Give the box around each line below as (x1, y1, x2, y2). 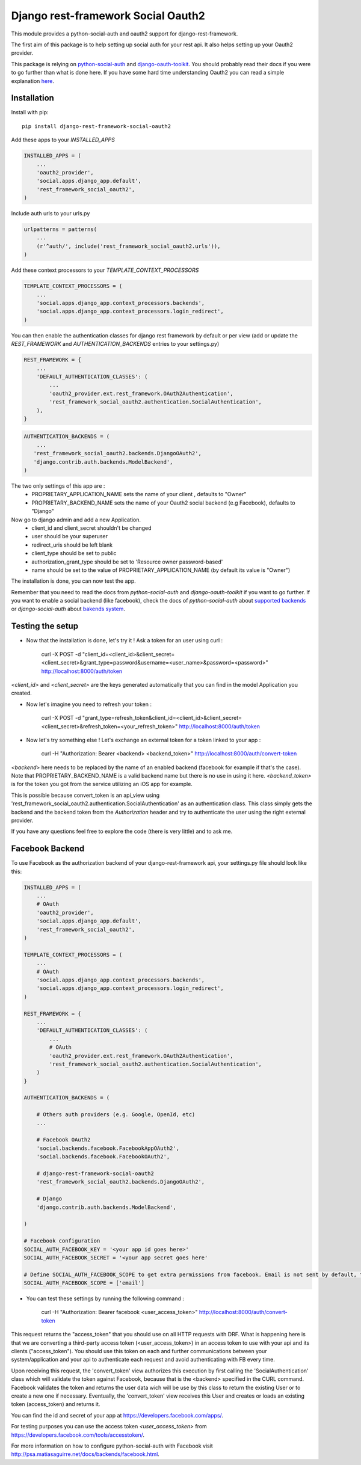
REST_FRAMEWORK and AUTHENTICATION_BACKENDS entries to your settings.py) (11, 340, 220, 348)
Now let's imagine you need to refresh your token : (26, 701, 152, 708)
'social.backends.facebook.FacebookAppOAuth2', (36, 1144, 180, 1152)
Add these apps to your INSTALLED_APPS (11, 136, 116, 144)
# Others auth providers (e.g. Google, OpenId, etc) (36, 1111, 196, 1118)
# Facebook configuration (23, 1238, 100, 1244)
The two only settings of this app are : (11, 482, 105, 490)
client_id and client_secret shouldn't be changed (31, 524, 152, 532)
